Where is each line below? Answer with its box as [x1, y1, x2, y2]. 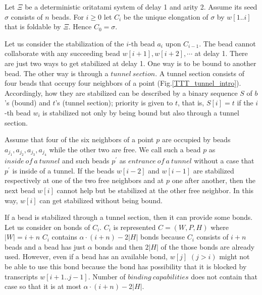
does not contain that [191, 271, 257, 281]
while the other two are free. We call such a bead [49, 144, 201, 154]
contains [51, 231, 77, 242]
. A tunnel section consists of [155, 68, 244, 78]
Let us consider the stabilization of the [5, 38, 124, 48]
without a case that [194, 155, 254, 166]
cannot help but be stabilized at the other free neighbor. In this [57, 185, 254, 195]
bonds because [140, 231, 185, 242]
